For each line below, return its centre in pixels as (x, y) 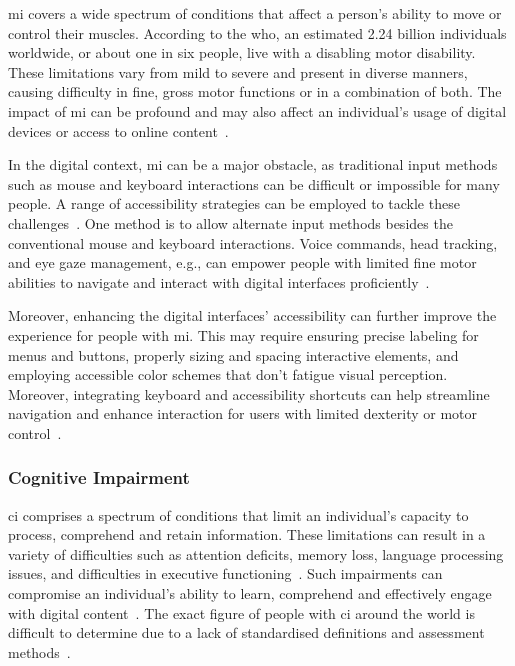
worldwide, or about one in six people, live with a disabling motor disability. (242, 52)
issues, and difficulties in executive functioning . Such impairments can (225, 573)
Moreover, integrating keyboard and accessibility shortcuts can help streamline (249, 393)
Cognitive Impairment (99, 477)
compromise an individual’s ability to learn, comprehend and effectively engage (250, 593)
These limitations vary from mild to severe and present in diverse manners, (238, 71)
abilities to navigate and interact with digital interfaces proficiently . (219, 281)
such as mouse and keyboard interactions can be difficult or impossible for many (254, 183)
